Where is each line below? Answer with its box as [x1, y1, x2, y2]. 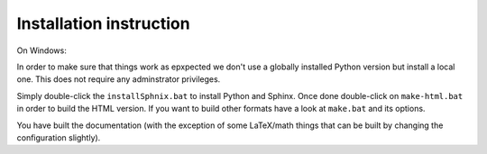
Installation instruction [16, 14, 190, 33]
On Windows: [16, 45, 67, 56]
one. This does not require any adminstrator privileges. [16, 74, 221, 85]
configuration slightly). [16, 131, 101, 143]
